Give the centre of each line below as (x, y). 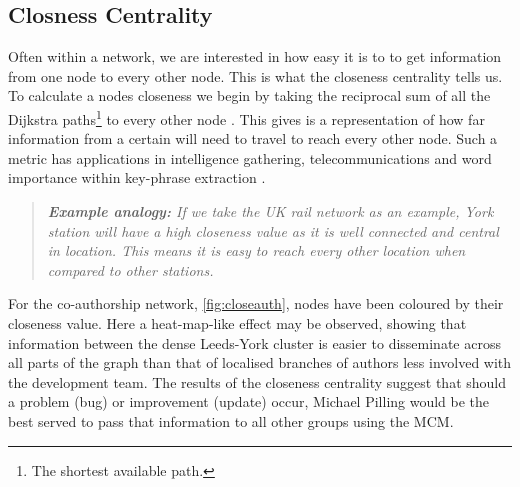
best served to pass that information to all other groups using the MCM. (231, 420)
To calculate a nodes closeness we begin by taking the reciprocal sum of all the (249, 95)
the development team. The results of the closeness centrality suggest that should (257, 381)
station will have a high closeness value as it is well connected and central (273, 230)
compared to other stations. (130, 269)
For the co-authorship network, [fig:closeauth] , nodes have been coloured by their (256, 303)
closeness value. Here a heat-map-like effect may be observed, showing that (237, 322)
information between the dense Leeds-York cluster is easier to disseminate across (254, 342)
